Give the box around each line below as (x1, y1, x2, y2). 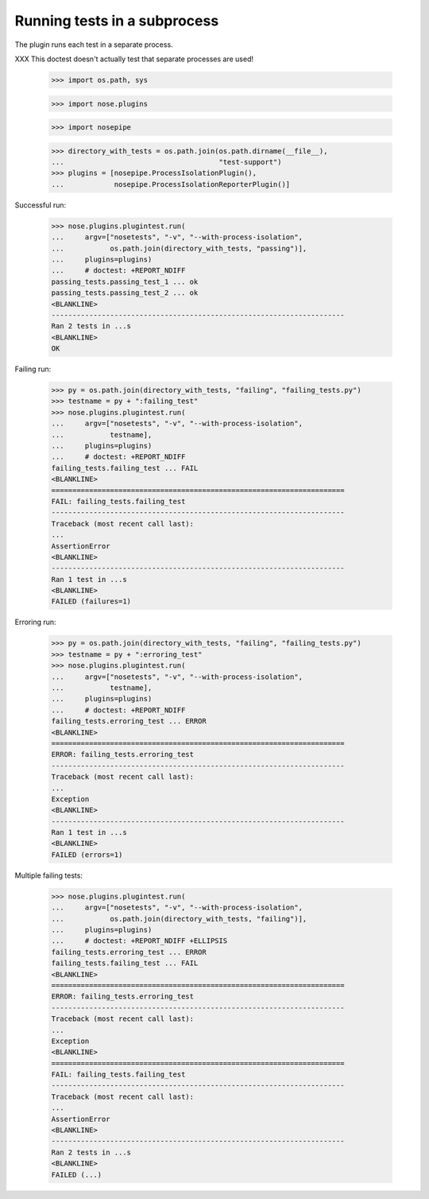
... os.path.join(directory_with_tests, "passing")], (51, 243, 307, 253)
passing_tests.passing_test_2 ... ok (51, 289, 199, 297)
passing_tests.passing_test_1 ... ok (51, 277, 199, 286)
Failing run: (14, 364, 52, 374)
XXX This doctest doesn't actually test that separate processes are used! (14, 54, 254, 64)
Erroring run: (14, 617, 56, 627)
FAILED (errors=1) (51, 850, 123, 859)
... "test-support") (51, 157, 282, 167)
